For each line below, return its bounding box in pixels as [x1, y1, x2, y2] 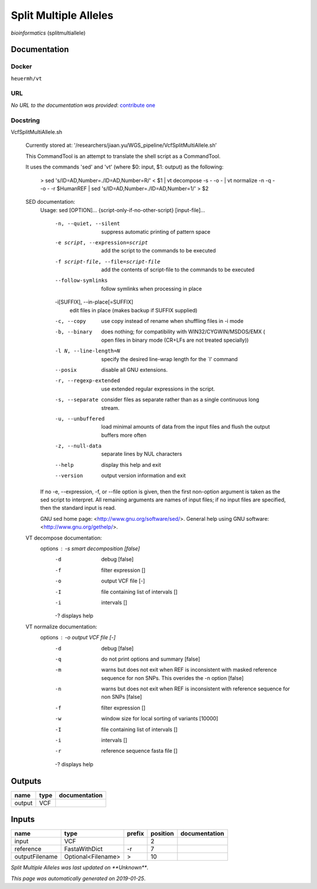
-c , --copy [55, 318, 86, 325]
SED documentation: [25, 198, 76, 206]
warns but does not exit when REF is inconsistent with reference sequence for [101, 685, 290, 692]
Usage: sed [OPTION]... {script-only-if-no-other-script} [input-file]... [40, 206, 205, 214]
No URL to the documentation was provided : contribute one [11, 102, 156, 109]
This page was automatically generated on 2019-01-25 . [11, 875, 146, 882]
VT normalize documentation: [25, 623, 97, 630]
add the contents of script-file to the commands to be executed [101, 266, 255, 273]
